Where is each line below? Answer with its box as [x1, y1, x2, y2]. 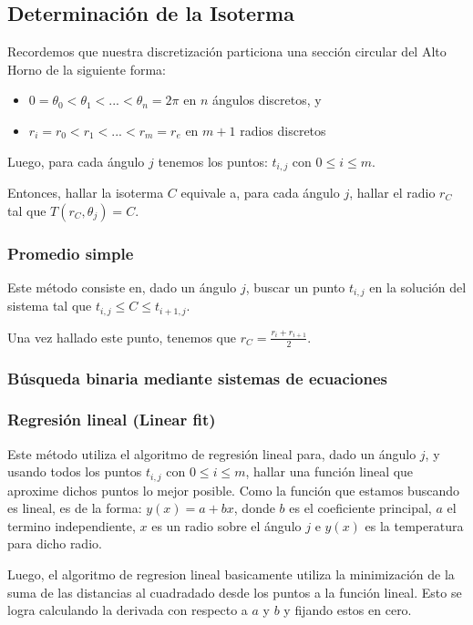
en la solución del [369, 277, 467, 296]
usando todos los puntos [7, 462, 142, 481]
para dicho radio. [7, 534, 102, 553]
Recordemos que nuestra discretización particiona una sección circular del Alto [7, 42, 447, 61]
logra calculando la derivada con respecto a [7, 600, 248, 620]
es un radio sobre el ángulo [151, 516, 302, 535]
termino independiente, [7, 516, 136, 535]
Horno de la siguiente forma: [7, 59, 166, 78]
